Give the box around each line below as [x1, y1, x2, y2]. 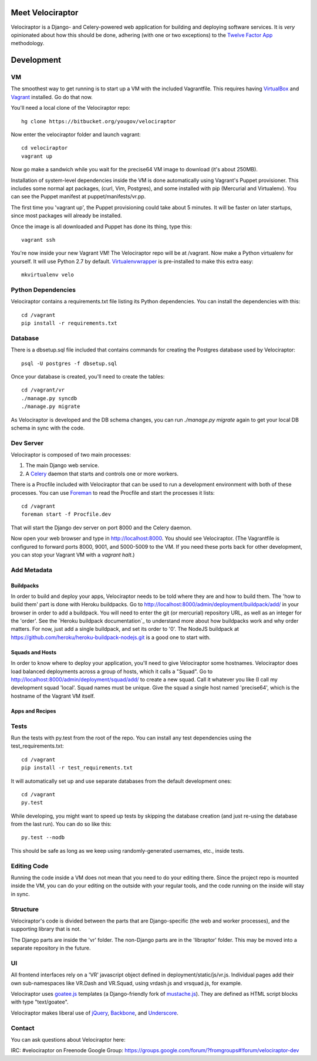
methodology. [11, 40, 45, 47]
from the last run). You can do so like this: [11, 820, 112, 827]
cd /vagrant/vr [21, 387, 65, 393]
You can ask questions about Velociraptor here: [11, 1036, 126, 1043]
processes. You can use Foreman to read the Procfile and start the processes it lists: [11, 489, 215, 496]
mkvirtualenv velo [21, 272, 75, 278]
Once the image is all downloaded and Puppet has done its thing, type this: [11, 223, 192, 230]
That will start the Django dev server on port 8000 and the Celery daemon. [11, 524, 192, 531]
